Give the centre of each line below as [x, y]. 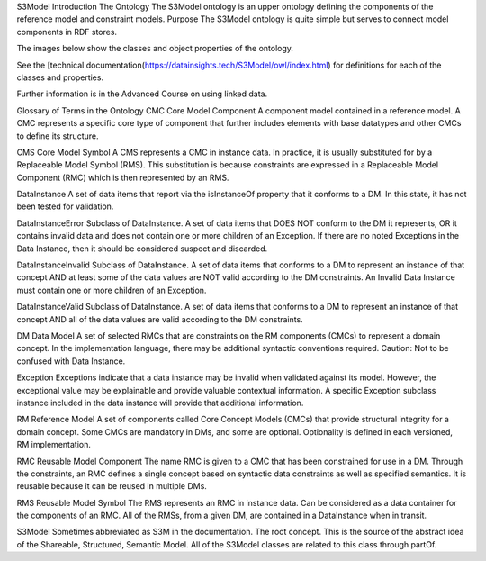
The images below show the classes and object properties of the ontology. [155, 49]
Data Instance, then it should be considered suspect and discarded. [142, 249]
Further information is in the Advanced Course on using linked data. [142, 94]
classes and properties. [60, 77]
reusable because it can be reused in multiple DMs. [112, 486]
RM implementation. [54, 445]
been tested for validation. [65, 206]
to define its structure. [58, 136]
